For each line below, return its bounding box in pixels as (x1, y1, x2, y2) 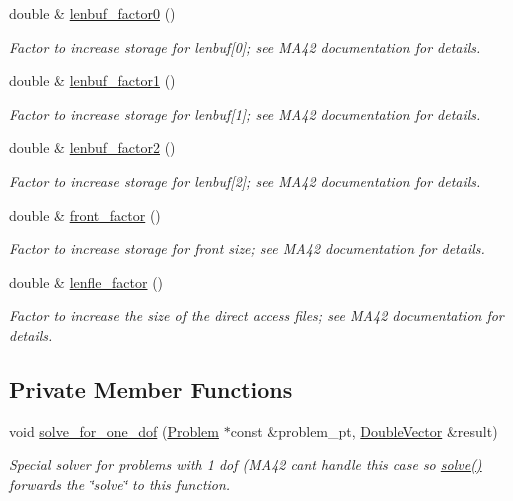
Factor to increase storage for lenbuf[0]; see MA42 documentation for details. (9, 36, 481, 57)
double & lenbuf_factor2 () (9, 137, 176, 158)
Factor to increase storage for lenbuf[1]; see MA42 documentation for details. (9, 103, 481, 124)
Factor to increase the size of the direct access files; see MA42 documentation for (9, 305, 504, 326)
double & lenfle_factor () (9, 271, 164, 292)
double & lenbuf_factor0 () (9, 3, 176, 23)
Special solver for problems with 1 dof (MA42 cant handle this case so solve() (9, 454, 482, 475)
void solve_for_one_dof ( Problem (9, 420, 219, 441)
